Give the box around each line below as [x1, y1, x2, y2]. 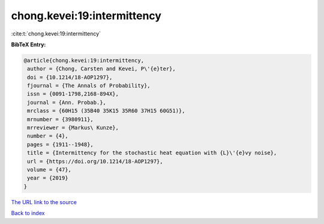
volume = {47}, [27, 166, 72, 173]
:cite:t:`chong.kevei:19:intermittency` [11, 30, 101, 37]
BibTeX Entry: [11, 41, 46, 48]
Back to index [11, 210, 45, 217]
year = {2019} [27, 175, 68, 181]
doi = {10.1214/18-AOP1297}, [27, 74, 113, 80]
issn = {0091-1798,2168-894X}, [27, 91, 119, 97]
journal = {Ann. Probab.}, [27, 99, 106, 106]
